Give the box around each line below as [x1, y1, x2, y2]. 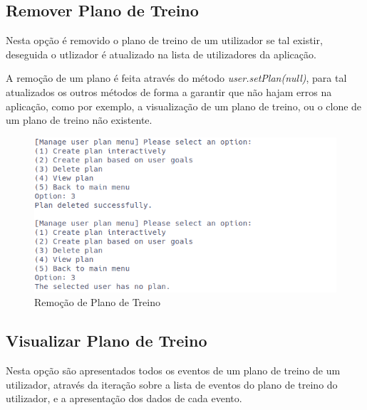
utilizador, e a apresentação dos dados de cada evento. [6, 391, 242, 406]
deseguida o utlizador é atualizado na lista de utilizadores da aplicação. [6, 46, 316, 61]
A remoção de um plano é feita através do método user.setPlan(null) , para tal [6, 70, 347, 85]
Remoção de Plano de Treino [34, 295, 160, 310]
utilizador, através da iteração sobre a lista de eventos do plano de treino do [6, 377, 338, 391]
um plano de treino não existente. [6, 112, 153, 127]
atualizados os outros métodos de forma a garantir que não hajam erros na [6, 84, 332, 99]
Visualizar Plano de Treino [6, 330, 207, 352]
